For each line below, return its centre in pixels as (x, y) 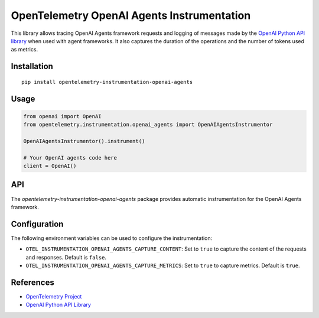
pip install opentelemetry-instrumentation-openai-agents (107, 82)
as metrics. (25, 50)
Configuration (37, 224)
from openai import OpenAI (62, 116)
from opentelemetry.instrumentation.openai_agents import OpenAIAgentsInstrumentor (148, 125)
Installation (32, 66)
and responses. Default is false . (66, 257)
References (32, 282)
